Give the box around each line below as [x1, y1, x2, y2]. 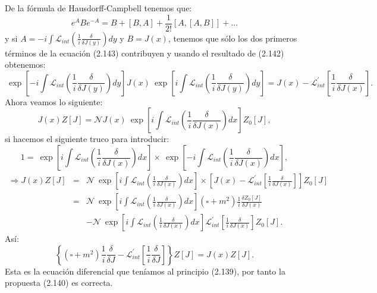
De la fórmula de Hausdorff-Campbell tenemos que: [5, 2, 192, 14]
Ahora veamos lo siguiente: [5, 95, 103, 108]
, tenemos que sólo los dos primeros [168, 31, 297, 44]
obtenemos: [5, 58, 46, 71]
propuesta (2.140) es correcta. [5, 276, 113, 289]
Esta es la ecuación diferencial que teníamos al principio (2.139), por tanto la [5, 264, 285, 277]
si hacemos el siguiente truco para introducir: [5, 133, 169, 145]
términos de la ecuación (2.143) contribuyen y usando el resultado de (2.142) [5, 46, 284, 59]
